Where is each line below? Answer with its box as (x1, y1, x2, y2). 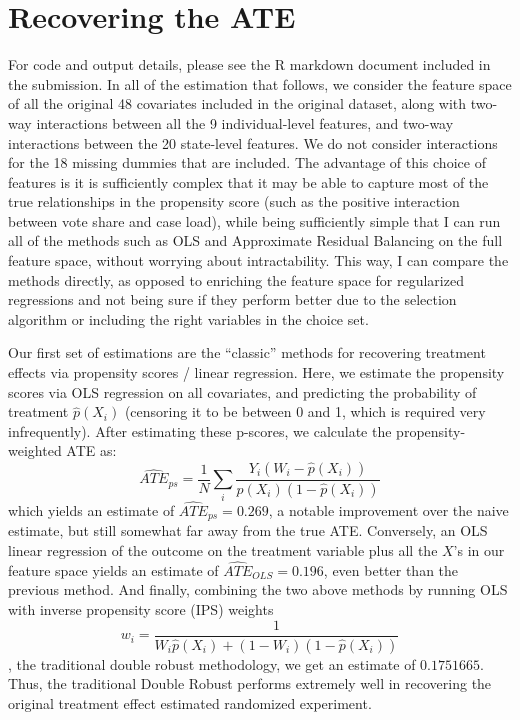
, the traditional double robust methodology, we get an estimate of (8, 653, 416, 674)
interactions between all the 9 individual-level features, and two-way (36, 112, 454, 133)
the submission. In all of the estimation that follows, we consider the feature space (8, 73, 512, 94)
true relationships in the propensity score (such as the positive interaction (8, 191, 460, 212)
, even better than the (323, 559, 459, 580)
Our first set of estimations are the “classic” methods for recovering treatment (8, 342, 486, 363)
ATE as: (66, 440, 117, 461)
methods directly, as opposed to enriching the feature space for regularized (8, 269, 464, 290)
